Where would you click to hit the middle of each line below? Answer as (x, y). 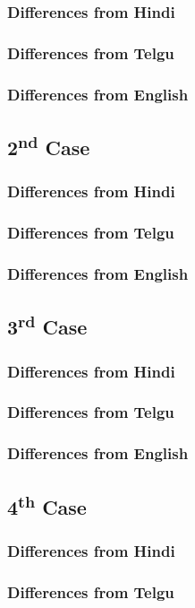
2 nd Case (49, 145)
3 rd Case (47, 325)
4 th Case (47, 504)
